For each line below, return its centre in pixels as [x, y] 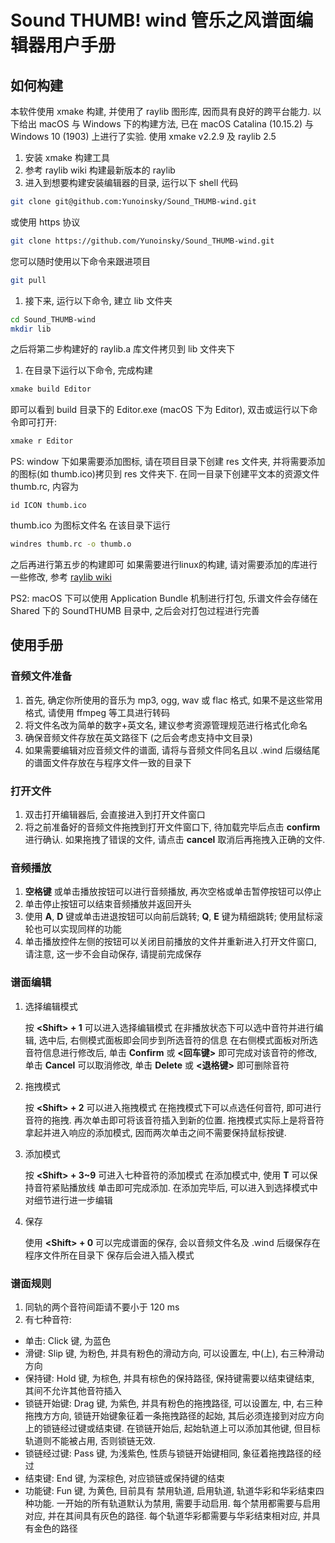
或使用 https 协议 [45, 222]
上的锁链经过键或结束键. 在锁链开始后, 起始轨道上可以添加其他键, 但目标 [172, 1428]
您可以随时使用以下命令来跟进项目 [80, 261]
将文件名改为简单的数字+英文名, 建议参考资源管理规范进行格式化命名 [166, 725]
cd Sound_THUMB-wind [53, 319]
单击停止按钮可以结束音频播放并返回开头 [108, 904]
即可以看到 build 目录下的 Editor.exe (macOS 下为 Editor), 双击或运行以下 [160, 410]
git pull [28, 280]
